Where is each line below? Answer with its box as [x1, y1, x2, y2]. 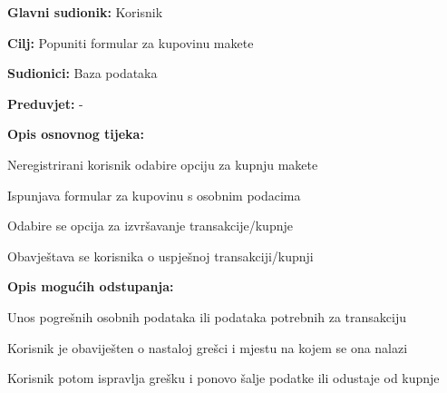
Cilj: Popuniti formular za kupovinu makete [7, 33, 254, 52]
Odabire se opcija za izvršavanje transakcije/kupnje [7, 216, 293, 235]
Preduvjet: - [7, 93, 83, 113]
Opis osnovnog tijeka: [7, 124, 144, 143]
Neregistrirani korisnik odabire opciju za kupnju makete [7, 154, 318, 173]
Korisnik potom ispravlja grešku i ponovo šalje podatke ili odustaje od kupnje [7, 368, 440, 388]
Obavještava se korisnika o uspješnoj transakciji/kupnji [7, 246, 314, 265]
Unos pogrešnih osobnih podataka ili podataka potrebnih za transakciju [7, 307, 406, 326]
